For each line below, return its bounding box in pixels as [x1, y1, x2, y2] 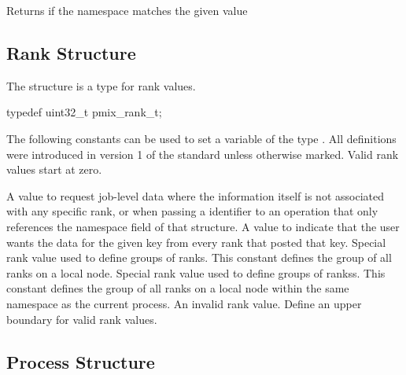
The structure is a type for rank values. [6, 77, 196, 94]
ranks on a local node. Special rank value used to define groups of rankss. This [6, 264, 386, 281]
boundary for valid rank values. [6, 311, 157, 327]
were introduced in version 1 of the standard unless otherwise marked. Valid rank [6, 145, 399, 162]
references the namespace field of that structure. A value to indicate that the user [6, 218, 400, 234]
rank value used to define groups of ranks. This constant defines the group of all [6, 249, 392, 266]
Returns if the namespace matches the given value [6, 2, 248, 18]
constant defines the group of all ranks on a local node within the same [6, 280, 349, 296]
